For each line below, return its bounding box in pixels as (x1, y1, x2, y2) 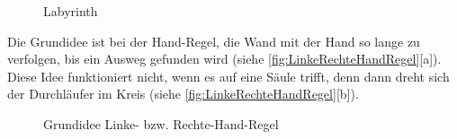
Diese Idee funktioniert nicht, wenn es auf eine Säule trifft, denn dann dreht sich (7, 66, 450, 85)
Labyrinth (43, 2, 98, 20)
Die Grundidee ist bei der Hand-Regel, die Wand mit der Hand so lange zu (7, 31, 420, 50)
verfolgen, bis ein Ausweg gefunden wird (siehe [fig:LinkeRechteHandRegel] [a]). (7, 49, 442, 68)
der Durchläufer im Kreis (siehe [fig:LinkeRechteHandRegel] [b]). (7, 84, 359, 103)
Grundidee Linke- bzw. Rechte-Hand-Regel (43, 114, 279, 133)
